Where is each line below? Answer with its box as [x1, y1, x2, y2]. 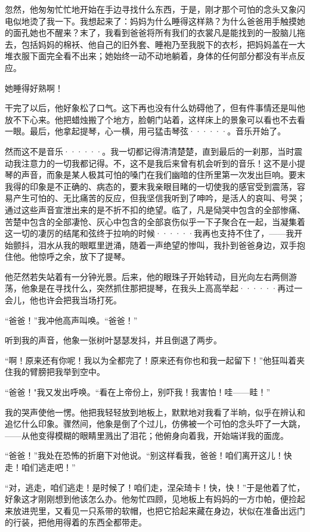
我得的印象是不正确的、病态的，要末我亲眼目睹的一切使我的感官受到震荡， [5, 180, 297, 192]
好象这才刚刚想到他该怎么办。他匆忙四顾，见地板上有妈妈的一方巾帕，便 [5, 493, 289, 505]
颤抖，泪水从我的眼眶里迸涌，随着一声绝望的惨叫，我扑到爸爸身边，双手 [13, 238, 297, 251]
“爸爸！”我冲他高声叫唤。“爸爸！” [5, 313, 138, 326]
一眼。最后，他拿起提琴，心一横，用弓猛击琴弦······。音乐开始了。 [5, 125, 286, 137]
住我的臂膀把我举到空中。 [5, 365, 105, 378]
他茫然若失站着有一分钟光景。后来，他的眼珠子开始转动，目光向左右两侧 [5, 270, 289, 282]
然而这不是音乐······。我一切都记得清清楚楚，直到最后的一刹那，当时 [5, 144, 294, 157]
